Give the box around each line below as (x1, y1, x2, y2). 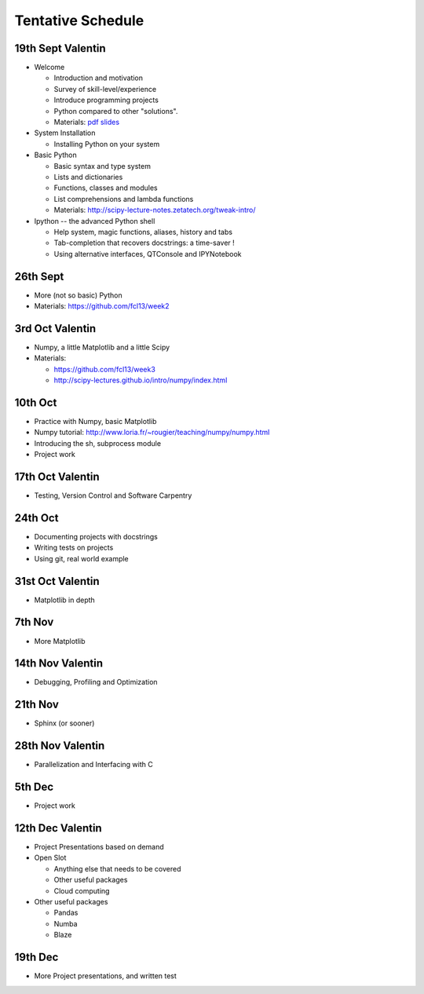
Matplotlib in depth (34, 595, 96, 605)
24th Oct (14, 511, 59, 524)
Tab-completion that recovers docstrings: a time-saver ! (53, 238, 235, 247)
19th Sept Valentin (14, 42, 106, 55)
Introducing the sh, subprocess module (34, 438, 161, 448)
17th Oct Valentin (14, 470, 100, 483)
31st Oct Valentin (14, 574, 100, 588)
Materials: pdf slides (53, 118, 120, 127)
